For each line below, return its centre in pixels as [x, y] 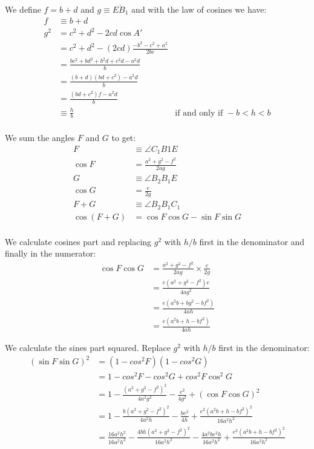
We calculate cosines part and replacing [78, 241]
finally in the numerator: [51, 253]
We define [23, 9]
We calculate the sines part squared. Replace [88, 348]
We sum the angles [40, 138]
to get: [124, 138]
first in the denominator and [252, 241]
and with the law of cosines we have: [199, 9]
